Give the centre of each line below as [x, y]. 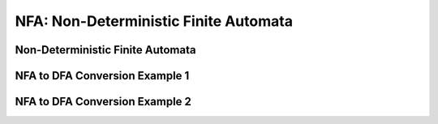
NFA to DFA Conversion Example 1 [102, 76]
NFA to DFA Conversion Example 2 [103, 102]
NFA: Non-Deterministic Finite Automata [154, 21]
